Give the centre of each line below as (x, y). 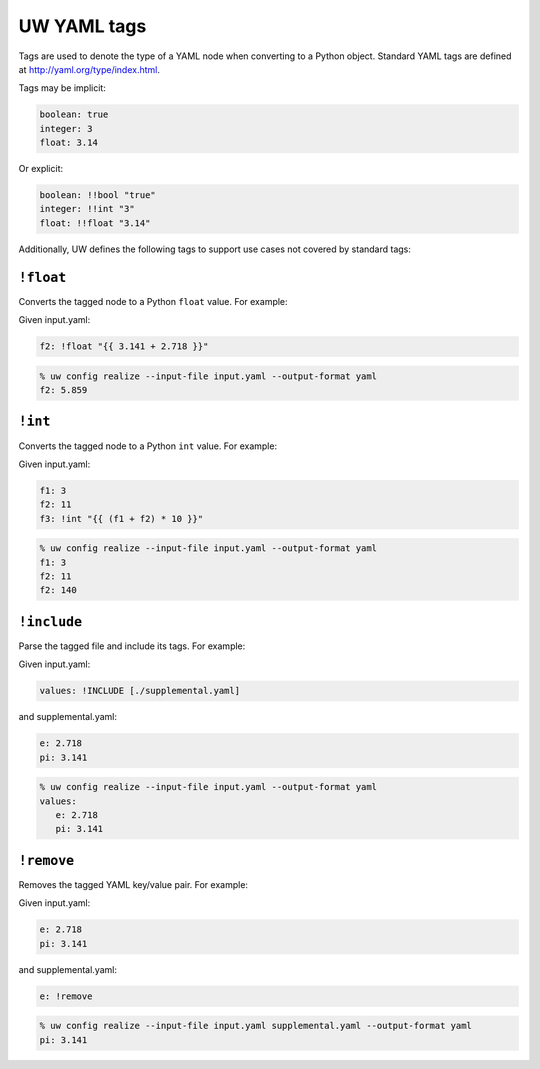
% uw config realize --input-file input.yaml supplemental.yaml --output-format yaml (255, 1026)
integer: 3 (66, 128)
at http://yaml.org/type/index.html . (89, 69)
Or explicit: (41, 169)
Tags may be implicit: (62, 88)
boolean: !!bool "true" (98, 195)
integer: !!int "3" (87, 209)
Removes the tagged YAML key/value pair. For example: (133, 884)
